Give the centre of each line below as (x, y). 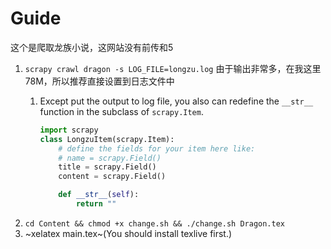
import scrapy (69, 130)
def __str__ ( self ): (99, 195)
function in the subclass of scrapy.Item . (121, 111)
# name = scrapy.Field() (110, 158)
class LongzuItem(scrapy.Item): (107, 139)
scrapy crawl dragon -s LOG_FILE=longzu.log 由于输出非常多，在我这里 (173, 68)
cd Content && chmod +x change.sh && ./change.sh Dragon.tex (155, 223)
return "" (96, 204)
